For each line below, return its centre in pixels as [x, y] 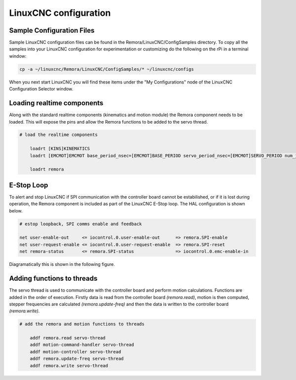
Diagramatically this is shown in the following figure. [62, 264]
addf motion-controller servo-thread [75, 352]
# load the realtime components [59, 135]
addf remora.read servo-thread [68, 338]
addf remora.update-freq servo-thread [77, 359]
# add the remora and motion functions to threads [82, 324]
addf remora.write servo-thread [69, 365]
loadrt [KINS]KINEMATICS [60, 149]
